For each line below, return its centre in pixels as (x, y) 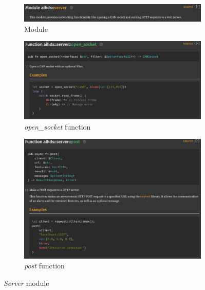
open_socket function (58, 126)
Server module (26, 283)
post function (44, 266)
